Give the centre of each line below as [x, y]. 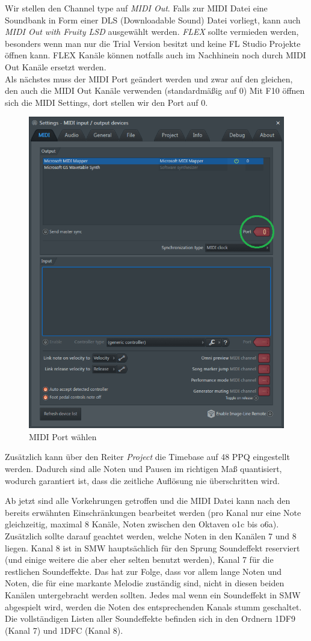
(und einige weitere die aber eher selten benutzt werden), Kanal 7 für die [139, 560]
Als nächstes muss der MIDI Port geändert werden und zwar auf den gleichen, [149, 78]
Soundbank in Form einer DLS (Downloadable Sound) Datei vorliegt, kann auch [153, 20]
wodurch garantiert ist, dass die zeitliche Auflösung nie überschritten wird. [142, 480]
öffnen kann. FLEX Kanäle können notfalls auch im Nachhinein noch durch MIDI [155, 55]
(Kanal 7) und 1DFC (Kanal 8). [64, 630]
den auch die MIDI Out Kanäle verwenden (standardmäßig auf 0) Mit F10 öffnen [155, 90]
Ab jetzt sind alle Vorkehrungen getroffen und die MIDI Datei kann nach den [148, 501]
